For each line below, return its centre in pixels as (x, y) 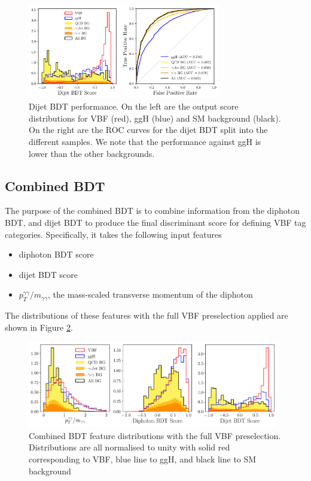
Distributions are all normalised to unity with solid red (129, 447)
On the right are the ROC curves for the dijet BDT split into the (148, 130)
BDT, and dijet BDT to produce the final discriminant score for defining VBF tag (155, 222)
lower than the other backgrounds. (92, 153)
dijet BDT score (48, 274)
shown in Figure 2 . (39, 327)
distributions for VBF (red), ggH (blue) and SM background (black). (155, 118)
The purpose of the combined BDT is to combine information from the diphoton (153, 211)
